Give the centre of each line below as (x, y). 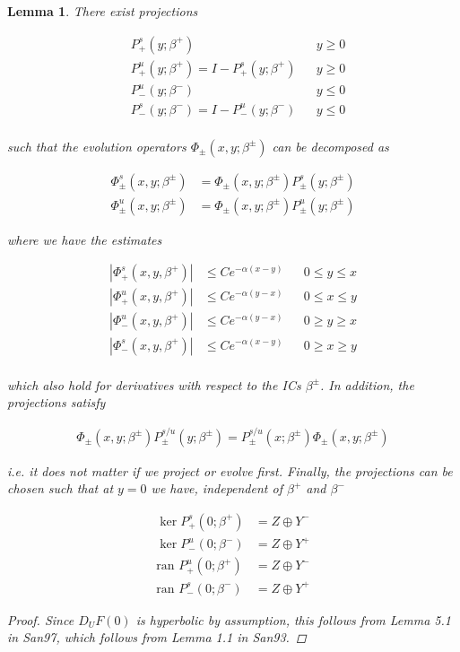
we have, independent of (217, 488)
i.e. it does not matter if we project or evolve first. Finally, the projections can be (230, 470)
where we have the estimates (85, 239)
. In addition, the (367, 384)
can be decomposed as (330, 146)
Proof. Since (41, 619)
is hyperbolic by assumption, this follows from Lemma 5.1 (293, 619)
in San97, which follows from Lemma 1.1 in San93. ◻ (157, 637)
